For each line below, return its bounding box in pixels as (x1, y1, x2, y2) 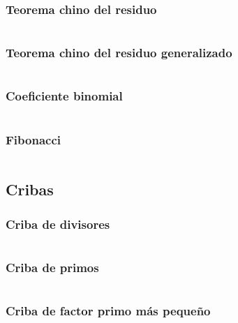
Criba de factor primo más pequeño (6, 302, 211, 320)
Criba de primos (6, 258, 99, 276)
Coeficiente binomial (6, 87, 123, 105)
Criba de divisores (6, 215, 110, 232)
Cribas (6, 179, 54, 200)
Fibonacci (6, 130, 61, 148)
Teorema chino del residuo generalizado (6, 44, 232, 61)
